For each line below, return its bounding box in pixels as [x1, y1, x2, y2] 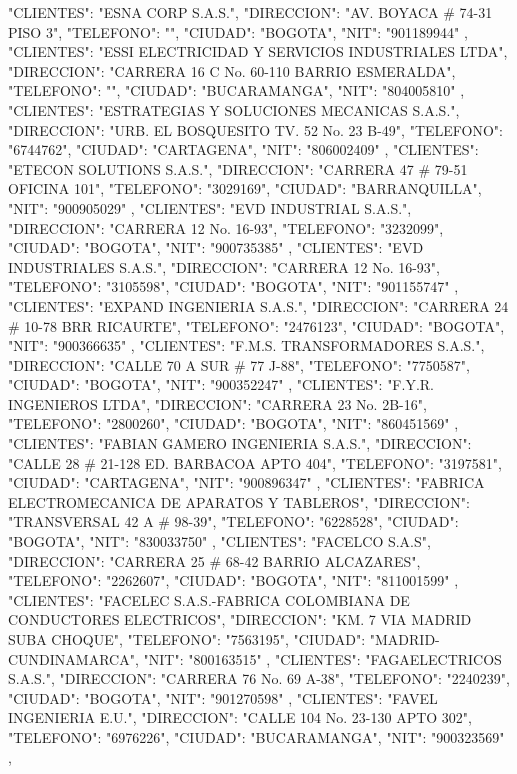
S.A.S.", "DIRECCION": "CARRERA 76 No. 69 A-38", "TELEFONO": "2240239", [8, 668, 510, 689]
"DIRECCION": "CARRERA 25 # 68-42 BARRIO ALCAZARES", [8, 550, 421, 571]
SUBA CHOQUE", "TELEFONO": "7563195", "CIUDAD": [8, 629, 366, 649]
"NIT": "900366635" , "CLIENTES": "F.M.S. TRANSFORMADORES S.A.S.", [8, 335, 485, 356]
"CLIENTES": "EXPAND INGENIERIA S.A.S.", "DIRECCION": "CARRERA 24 [8, 295, 509, 316]
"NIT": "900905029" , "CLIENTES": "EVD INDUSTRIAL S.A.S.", [8, 197, 412, 218]
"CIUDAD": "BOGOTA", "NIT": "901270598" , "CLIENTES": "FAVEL [8, 687, 438, 708]
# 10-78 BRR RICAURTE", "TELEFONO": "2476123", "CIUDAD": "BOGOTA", [8, 315, 505, 336]
